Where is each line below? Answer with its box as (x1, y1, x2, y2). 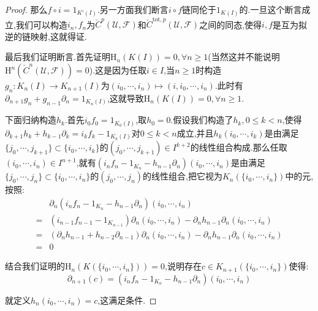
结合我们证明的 (5, 260, 65, 272)
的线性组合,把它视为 (143, 170, 222, 182)
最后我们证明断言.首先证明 (5, 50, 110, 63)
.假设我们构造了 (170, 113, 233, 126)
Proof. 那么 (5, 3, 48, 15)
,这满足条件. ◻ (97, 293, 157, 306)
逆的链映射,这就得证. (5, 29, 87, 42)
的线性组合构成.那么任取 (190, 141, 287, 154)
